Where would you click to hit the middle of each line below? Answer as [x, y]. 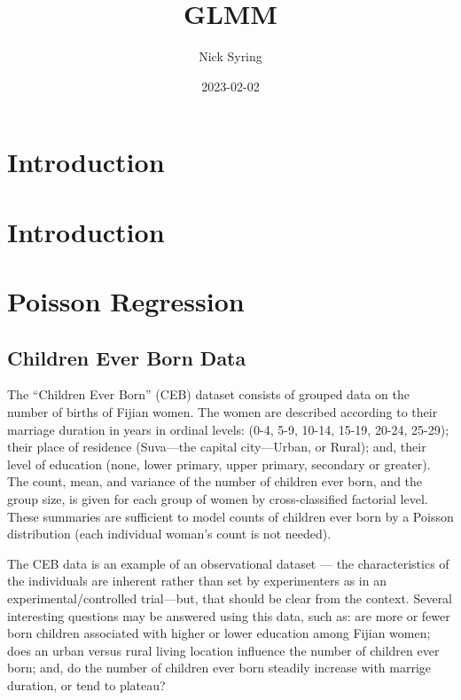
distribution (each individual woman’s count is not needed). [169, 534]
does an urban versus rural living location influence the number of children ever [223, 650]
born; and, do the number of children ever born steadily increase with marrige [219, 668]
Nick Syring [230, 56]
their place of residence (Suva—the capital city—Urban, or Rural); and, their [217, 447]
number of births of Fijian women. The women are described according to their [223, 412]
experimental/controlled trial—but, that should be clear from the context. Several [230, 598]
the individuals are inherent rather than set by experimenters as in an [197, 581]
